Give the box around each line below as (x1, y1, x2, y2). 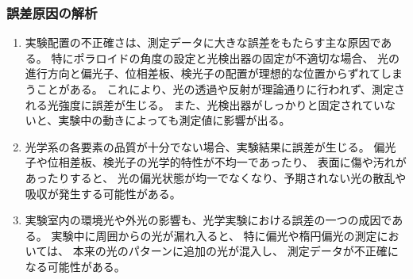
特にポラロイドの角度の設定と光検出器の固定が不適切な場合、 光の (51, 49, 400, 66)
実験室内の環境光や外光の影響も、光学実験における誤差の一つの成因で (25, 212, 392, 228)
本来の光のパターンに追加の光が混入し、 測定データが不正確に (72, 243, 399, 259)
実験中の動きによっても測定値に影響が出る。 (58, 112, 291, 128)
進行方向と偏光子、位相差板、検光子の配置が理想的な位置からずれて (25, 65, 381, 82)
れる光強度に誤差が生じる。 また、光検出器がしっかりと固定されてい (25, 96, 385, 113)
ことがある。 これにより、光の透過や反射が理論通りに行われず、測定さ (36, 81, 405, 97)
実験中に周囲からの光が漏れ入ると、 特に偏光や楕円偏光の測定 (51, 227, 377, 243)
